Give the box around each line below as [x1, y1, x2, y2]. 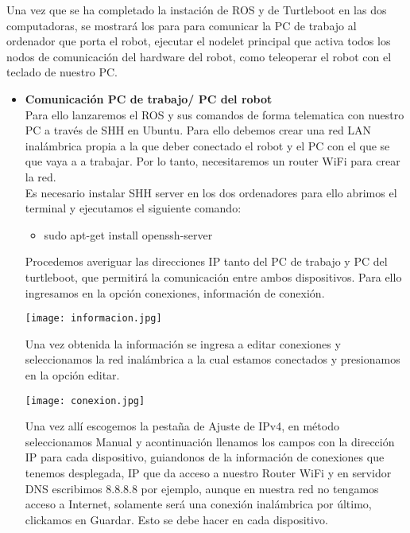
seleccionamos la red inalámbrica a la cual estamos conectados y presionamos [25, 351, 400, 368]
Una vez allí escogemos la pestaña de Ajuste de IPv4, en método [25, 418, 339, 434]
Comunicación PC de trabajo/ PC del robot [25, 90, 273, 107]
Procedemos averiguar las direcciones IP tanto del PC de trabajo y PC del [25, 253, 388, 270]
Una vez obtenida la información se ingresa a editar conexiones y [25, 335, 341, 352]
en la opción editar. [25, 366, 120, 383]
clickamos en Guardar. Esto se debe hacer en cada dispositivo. [25, 511, 328, 527]
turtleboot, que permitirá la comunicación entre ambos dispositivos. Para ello [25, 268, 402, 285]
